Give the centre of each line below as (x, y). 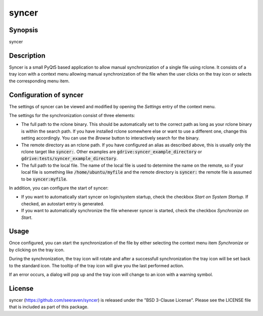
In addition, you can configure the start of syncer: (59, 188)
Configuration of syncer (46, 95)
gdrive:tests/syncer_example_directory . (69, 158)
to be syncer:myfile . (44, 179)
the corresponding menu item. (39, 81)
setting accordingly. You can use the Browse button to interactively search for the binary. (110, 138)
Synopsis (24, 30)
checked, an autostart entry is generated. (63, 204)
